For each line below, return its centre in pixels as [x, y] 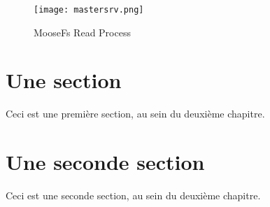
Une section [64, 80]
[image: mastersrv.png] [89, 10]
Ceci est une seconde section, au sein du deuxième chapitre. [133, 195]
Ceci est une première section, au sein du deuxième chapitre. [135, 114]
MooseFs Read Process [82, 32]
